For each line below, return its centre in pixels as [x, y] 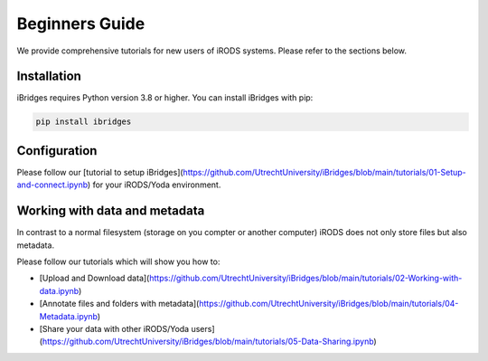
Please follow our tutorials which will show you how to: [118, 261]
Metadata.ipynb [69, 316]
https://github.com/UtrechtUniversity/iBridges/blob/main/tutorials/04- [329, 304]
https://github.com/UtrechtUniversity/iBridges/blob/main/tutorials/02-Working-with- [306, 278]
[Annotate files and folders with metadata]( [119, 304]
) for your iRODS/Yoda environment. [154, 185]
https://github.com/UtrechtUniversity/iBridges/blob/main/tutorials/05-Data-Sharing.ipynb [208, 342]
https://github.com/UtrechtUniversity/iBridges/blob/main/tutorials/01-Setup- [325, 172]
